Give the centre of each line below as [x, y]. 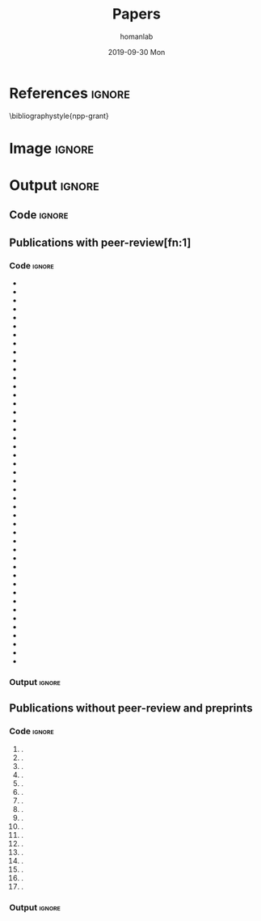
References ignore [69, 93]
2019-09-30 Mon [137, 52]
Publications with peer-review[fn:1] [100, 242]
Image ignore [52, 148]
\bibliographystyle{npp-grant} [59, 116]
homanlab [137, 36]
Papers [137, 14]
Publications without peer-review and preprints [131, 708]
